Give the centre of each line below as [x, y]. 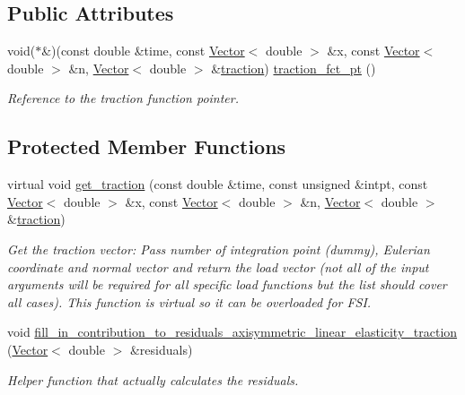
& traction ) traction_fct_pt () [294, 68]
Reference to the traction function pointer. [123, 98]
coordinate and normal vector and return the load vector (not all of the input [218, 266]
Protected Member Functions [147, 146]
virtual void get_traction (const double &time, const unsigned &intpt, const [218, 184]
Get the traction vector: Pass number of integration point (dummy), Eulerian [219, 249]
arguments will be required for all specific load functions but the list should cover [227, 284]
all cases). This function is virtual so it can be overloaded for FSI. [189, 301]
